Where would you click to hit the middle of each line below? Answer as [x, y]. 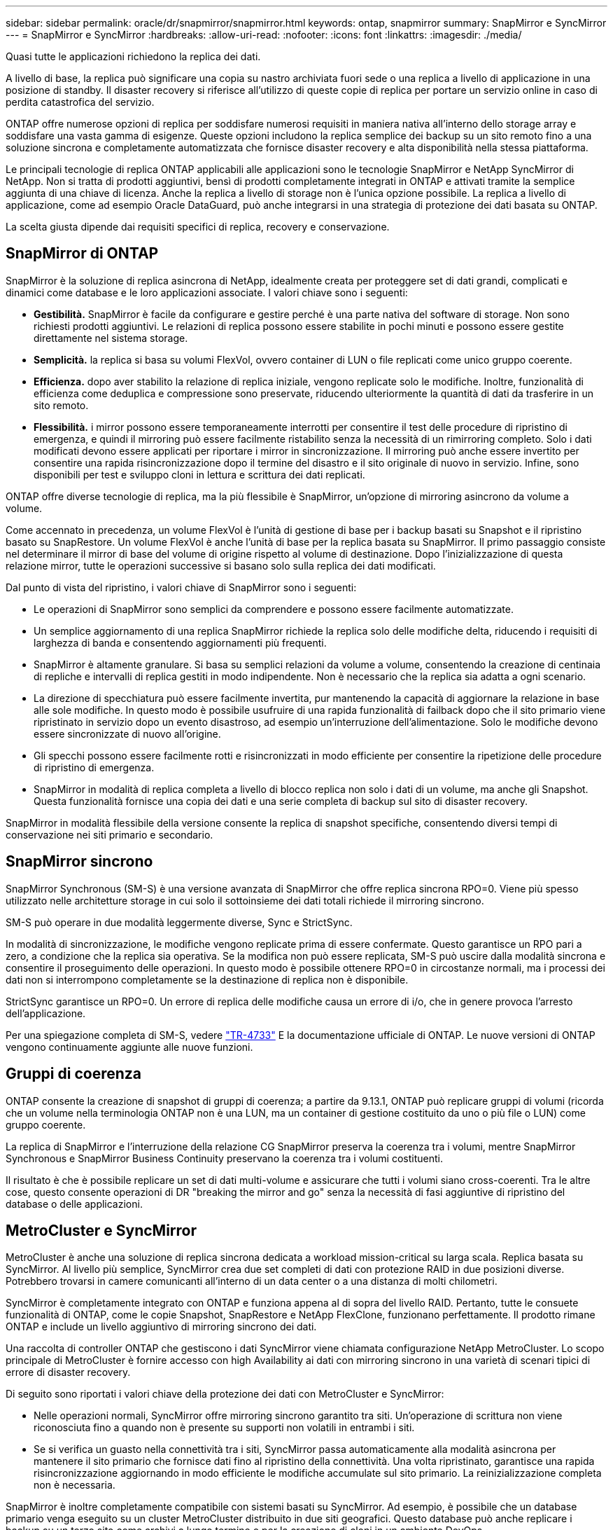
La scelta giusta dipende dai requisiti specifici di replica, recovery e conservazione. [198, 227]
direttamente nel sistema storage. [111, 338]
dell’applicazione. [46, 1013]
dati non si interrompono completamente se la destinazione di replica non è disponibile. [207, 979]
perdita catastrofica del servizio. [80, 102]
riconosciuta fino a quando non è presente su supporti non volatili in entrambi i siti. [224, 1428]
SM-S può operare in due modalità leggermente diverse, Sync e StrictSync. [179, 922]
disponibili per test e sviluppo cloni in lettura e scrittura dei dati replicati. [199, 474]
